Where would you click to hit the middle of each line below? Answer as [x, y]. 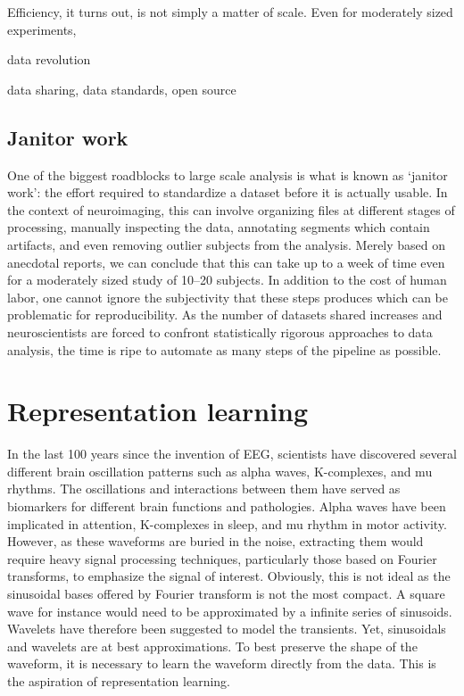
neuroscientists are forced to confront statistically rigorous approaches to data [220, 331]
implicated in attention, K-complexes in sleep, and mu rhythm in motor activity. [227, 523]
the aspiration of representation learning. [119, 680]
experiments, [42, 29]
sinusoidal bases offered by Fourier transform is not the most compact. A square [226, 593]
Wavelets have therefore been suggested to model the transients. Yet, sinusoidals [227, 629]
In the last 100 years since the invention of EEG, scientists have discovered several [232, 454]
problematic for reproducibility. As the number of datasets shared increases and [225, 315]
